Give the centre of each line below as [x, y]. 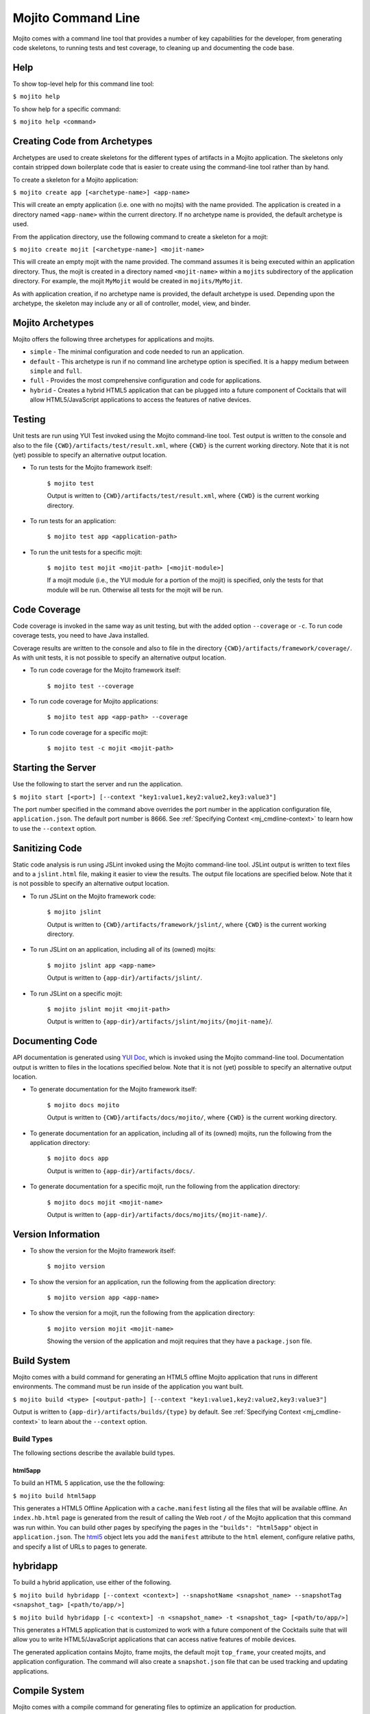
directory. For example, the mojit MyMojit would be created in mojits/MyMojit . [128, 281]
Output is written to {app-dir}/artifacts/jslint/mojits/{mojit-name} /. [160, 1022]
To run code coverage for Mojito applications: [94, 701]
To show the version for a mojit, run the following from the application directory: [142, 1313]
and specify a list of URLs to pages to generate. [80, 1547]
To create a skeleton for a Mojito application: [75, 180]
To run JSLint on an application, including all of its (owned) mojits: [123, 950]
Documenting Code [55, 1041]
